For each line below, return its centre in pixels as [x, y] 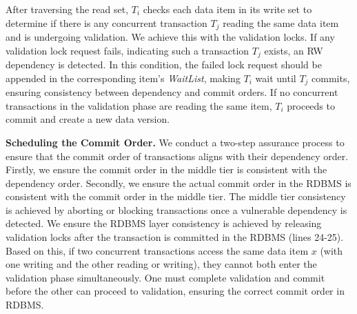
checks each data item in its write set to [227, 9]
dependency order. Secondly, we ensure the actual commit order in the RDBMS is [178, 183]
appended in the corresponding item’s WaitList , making [123, 78]
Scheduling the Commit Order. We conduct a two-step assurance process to [175, 142]
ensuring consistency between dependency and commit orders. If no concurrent [172, 92]
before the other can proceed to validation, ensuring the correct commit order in [175, 291]
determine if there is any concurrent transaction [106, 22]
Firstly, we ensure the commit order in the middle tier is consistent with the [166, 169]
